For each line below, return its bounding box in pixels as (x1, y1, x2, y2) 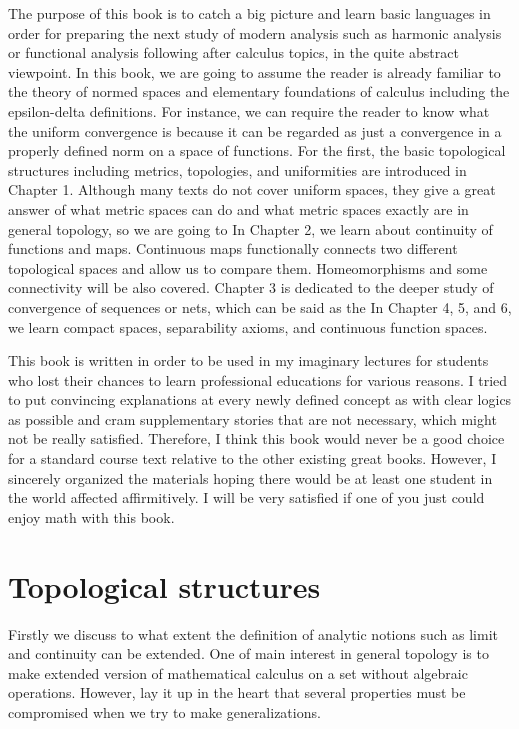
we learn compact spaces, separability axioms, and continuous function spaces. (8, 316, 488, 337)
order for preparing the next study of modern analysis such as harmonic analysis (8, 22, 502, 43)
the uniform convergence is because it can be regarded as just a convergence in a (8, 120, 502, 141)
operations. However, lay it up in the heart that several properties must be (8, 682, 466, 703)
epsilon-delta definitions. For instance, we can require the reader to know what (8, 100, 490, 121)
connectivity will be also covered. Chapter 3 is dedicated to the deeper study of (8, 277, 494, 298)
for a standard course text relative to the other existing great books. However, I (8, 448, 497, 469)
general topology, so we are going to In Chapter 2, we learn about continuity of (8, 218, 493, 239)
